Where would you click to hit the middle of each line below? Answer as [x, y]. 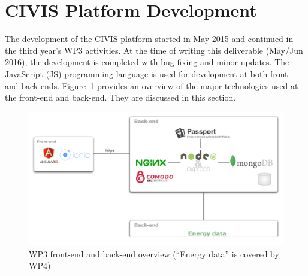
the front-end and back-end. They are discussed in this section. [120, 97]
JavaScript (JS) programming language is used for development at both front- [148, 73]
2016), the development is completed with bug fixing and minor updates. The [147, 62]
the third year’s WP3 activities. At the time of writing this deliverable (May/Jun [154, 50]
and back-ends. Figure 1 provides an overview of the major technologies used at [152, 85]
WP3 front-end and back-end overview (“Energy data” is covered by [154, 254]
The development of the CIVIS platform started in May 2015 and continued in [149, 39]
